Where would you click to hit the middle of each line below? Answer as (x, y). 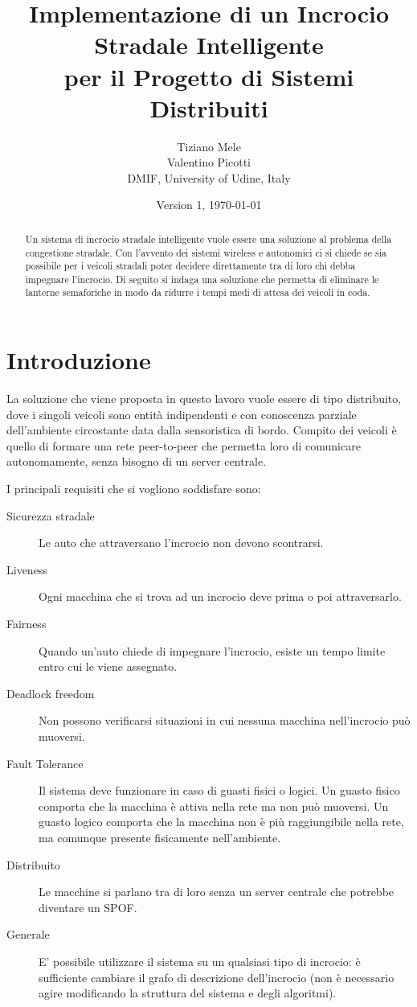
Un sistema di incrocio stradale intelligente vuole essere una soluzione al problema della (208, 238)
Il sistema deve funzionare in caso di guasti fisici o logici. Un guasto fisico (219, 790)
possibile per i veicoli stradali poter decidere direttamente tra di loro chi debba (190, 266)
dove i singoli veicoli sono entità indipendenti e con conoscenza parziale (182, 414)
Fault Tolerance (45, 763)
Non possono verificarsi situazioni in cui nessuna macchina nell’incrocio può (225, 720)
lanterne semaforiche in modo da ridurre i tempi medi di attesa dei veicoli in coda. (198, 292)
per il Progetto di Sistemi (209, 76)
